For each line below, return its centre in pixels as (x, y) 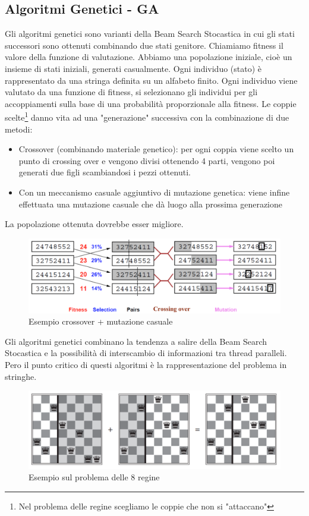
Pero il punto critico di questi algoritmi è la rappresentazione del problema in (146, 365)
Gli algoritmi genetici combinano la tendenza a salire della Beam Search (136, 341)
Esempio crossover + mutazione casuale (101, 321)
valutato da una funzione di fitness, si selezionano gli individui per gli (131, 92)
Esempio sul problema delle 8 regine (94, 477)
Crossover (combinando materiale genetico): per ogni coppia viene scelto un (156, 149)
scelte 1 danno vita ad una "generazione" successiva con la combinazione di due (147, 117)
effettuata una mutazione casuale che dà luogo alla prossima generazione (151, 204)
